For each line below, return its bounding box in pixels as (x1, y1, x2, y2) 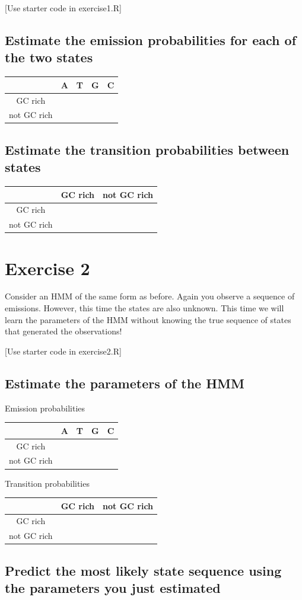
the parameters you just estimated (5, 579, 221, 597)
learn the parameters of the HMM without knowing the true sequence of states (5, 313, 291, 325)
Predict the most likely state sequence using (5, 561, 282, 579)
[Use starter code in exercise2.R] (5, 344, 122, 357)
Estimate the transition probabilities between (5, 140, 290, 158)
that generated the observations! (5, 325, 122, 337)
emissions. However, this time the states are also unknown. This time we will (5, 302, 284, 314)
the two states (5, 48, 93, 66)
